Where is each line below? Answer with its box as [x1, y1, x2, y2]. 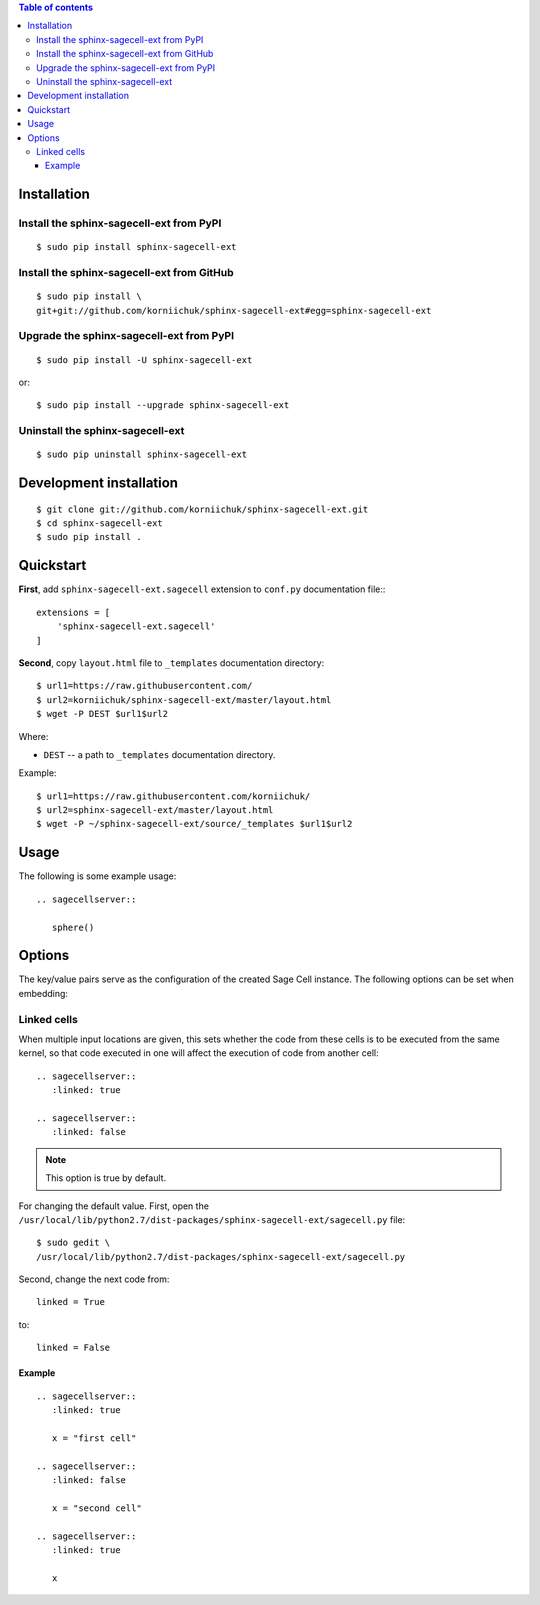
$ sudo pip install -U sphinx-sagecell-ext [36, 354, 253, 365]
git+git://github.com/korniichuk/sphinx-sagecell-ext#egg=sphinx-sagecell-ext [36, 305, 432, 316]
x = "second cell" [51, 1502, 142, 1514]
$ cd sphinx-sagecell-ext [36, 518, 164, 529]
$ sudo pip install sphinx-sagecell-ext [36, 241, 237, 253]
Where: [18, 730, 49, 742]
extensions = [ [36, 606, 111, 618]
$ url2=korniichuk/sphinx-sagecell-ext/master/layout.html [36, 694, 332, 705]
